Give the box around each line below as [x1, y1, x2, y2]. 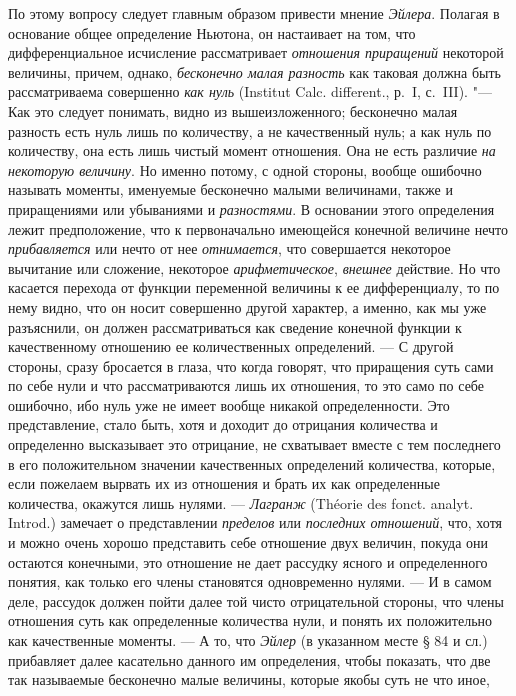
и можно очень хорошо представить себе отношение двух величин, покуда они [8, 532, 489, 553]
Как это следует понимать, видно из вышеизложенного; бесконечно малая [8, 100, 458, 121]
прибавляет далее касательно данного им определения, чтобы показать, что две [8, 649, 491, 670]
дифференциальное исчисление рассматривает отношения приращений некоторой [8, 42, 504, 63]
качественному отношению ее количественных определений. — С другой [8, 336, 454, 357]
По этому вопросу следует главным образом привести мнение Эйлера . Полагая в [8, 3, 500, 23]
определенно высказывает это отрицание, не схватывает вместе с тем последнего [8, 434, 501, 455]
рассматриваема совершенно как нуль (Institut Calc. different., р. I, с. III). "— [8, 81, 492, 102]
